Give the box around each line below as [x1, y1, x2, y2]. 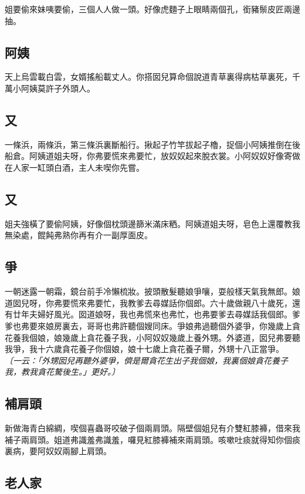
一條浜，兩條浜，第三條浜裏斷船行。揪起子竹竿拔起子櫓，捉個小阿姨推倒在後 [5, 138, 300, 150]
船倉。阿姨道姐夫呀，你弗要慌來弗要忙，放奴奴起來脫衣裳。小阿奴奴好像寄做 [5, 150, 300, 162]
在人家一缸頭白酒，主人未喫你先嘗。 [5, 161, 144, 173]
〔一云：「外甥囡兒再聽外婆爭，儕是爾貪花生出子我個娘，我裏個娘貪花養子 [5, 354, 288, 366]
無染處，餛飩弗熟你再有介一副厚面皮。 [5, 229, 152, 241]
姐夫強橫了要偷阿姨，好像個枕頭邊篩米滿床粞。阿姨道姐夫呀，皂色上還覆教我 [5, 217, 300, 229]
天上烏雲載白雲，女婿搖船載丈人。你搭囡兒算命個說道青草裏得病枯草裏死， [5, 70, 292, 83]
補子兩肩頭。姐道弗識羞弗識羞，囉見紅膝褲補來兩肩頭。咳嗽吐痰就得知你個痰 [5, 433, 300, 445]
